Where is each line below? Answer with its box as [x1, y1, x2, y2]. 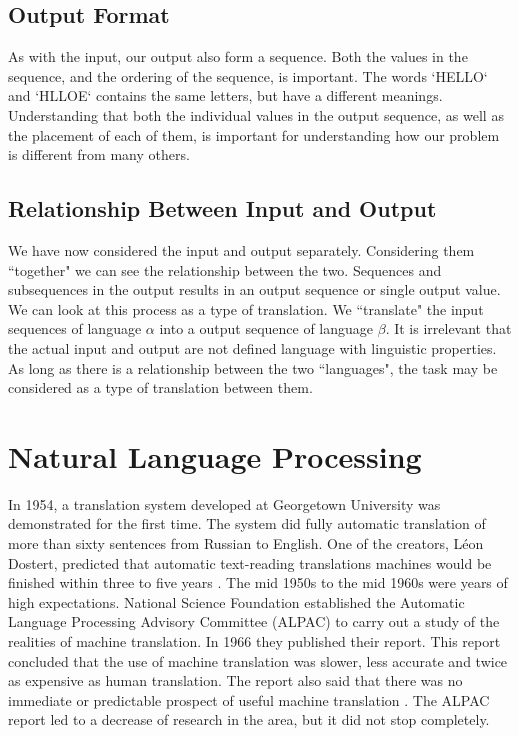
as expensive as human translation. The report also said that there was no [8, 670, 463, 691]
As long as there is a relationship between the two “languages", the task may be [8, 357, 498, 378]
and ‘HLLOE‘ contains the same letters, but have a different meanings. [8, 85, 443, 106]
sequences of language [8, 318, 142, 339]
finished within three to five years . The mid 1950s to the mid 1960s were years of [8, 572, 508, 593]
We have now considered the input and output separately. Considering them [8, 239, 475, 260]
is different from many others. [8, 144, 190, 165]
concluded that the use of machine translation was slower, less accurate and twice [8, 650, 508, 671]
